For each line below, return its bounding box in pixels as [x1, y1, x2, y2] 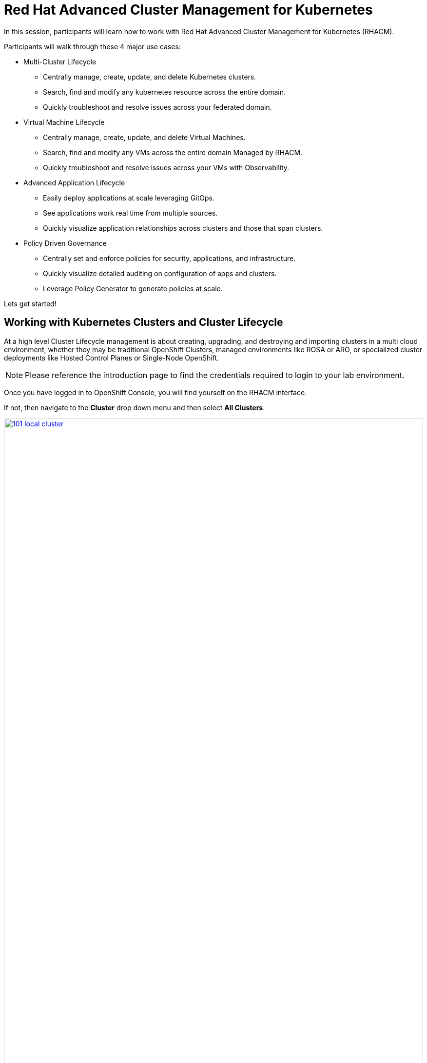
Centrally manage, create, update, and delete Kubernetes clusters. [43, 72, 256, 81]
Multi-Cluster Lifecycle [23, 57, 97, 66]
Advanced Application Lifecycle [23, 178, 125, 187]
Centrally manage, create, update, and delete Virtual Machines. [43, 133, 246, 141]
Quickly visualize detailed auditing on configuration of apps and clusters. [43, 269, 277, 278]
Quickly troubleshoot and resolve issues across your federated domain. [43, 102, 272, 111]
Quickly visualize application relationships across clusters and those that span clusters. [43, 223, 323, 232]
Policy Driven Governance [23, 239, 107, 247]
